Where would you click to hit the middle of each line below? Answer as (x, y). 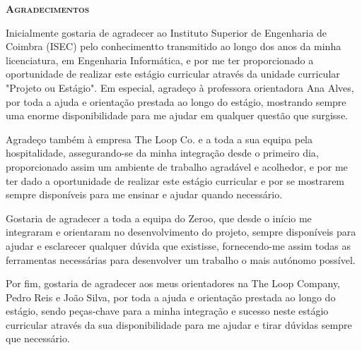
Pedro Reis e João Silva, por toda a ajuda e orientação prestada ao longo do (171, 297)
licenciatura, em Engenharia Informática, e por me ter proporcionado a (160, 60)
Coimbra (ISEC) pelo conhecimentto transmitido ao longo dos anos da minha (174, 46)
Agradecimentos (48, 8)
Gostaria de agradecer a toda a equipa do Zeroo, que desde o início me (159, 218)
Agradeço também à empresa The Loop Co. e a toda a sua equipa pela (159, 139)
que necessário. (38, 338)
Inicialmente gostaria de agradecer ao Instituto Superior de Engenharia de (167, 32)
